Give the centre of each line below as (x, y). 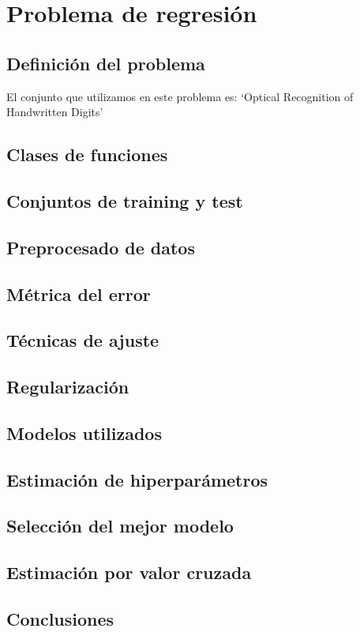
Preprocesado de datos (101, 247)
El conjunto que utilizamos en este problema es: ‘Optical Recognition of (180, 96)
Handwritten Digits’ (55, 112)
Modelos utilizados (84, 433)
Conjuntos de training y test (125, 200)
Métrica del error (79, 293)
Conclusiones (60, 618)
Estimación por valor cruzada (129, 572)
